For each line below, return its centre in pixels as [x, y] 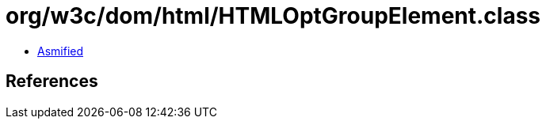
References [52, 81]
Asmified [61, 51]
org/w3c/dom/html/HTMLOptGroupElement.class [273, 16]
